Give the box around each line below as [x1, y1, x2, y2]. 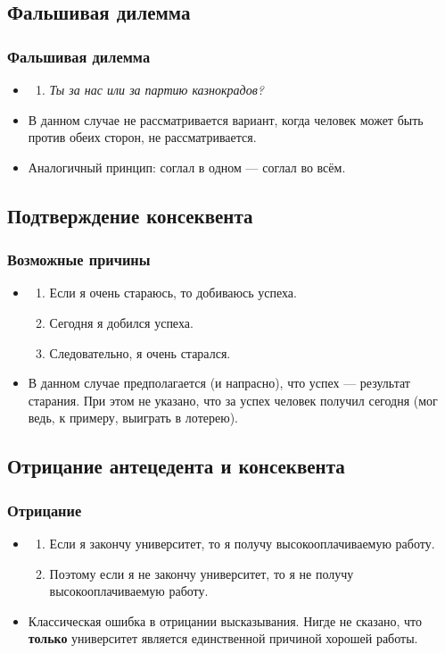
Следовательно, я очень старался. [49, 343, 231, 362]
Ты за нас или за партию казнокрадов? [49, 80, 264, 98]
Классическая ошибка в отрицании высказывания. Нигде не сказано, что [28, 611, 422, 630]
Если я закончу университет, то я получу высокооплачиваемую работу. [49, 533, 435, 552]
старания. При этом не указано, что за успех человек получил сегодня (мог [28, 390, 438, 409]
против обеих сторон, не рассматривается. [28, 128, 257, 147]
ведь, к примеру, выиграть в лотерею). [28, 408, 238, 427]
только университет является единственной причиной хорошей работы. [28, 629, 418, 648]
